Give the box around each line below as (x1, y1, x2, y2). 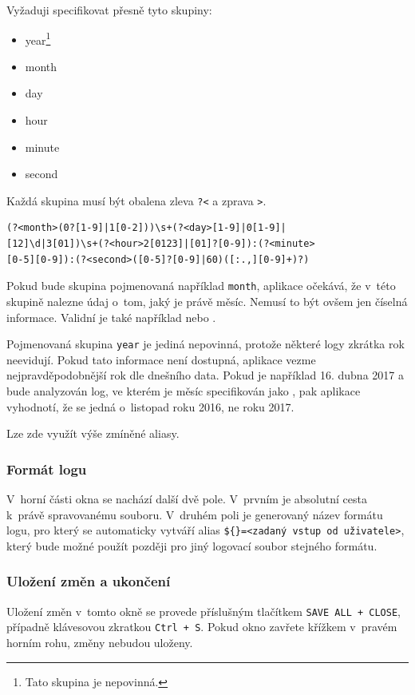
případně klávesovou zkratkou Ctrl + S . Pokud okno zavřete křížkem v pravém (6, 618, 397, 635)
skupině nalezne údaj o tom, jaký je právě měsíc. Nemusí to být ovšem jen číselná (6, 292, 408, 309)
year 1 (25, 29, 51, 48)
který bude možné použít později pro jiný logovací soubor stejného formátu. (6, 537, 377, 554)
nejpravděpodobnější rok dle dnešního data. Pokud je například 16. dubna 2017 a (6, 367, 404, 383)
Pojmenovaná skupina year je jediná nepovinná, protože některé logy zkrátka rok (6, 336, 405, 352)
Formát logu (6, 459, 87, 479)
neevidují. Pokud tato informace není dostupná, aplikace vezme (6, 351, 316, 367)
